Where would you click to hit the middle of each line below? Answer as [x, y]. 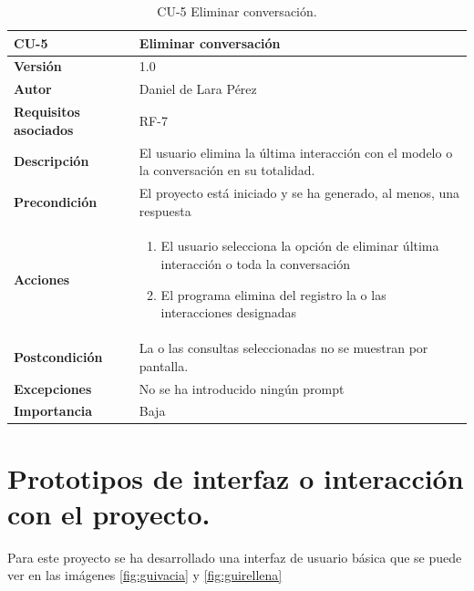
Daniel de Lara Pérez [198, 89]
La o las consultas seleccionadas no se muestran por [283, 348]
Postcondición [58, 356]
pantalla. [164, 365]
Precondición [56, 201]
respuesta [165, 210]
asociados [44, 129]
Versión [38, 66]
